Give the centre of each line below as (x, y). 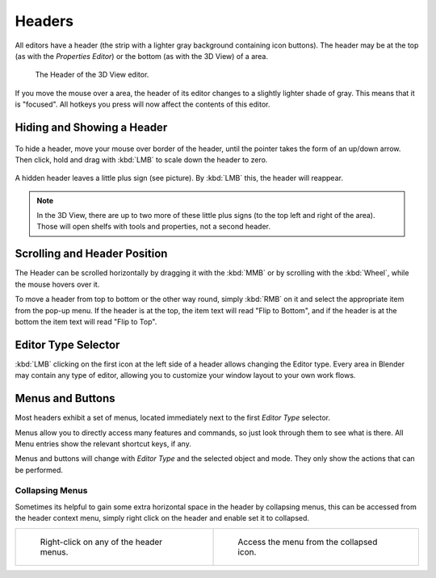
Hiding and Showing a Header (91, 127)
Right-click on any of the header (101, 542)
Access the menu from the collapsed (308, 542)
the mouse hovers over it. (57, 284)
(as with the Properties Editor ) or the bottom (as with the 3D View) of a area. (141, 56)
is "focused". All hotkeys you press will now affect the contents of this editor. (143, 104)
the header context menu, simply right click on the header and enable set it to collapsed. (162, 518)
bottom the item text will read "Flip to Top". (86, 321)
